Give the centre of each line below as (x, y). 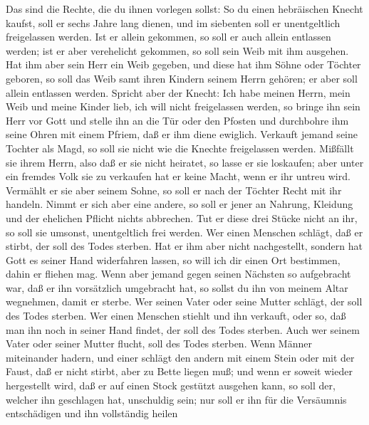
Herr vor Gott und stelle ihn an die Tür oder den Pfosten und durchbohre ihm (177, 120)
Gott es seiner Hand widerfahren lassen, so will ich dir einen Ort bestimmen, (173, 259)
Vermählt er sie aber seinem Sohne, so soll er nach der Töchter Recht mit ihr (174, 190)
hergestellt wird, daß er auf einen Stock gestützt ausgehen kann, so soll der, (171, 385)
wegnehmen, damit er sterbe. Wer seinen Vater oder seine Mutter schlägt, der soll (184, 301)
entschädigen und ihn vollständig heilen (92, 413)
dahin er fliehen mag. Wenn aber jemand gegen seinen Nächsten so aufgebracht (178, 274)
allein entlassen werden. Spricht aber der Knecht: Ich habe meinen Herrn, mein (178, 92)
